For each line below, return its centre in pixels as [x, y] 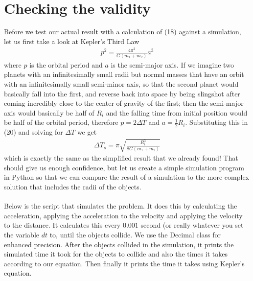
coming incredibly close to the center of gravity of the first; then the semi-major [124, 103]
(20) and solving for [34, 132]
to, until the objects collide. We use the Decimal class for [135, 235]
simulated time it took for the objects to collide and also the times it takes [116, 254]
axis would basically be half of [49, 112]
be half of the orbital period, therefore [61, 122]
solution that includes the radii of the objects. [73, 187]
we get [87, 132]
